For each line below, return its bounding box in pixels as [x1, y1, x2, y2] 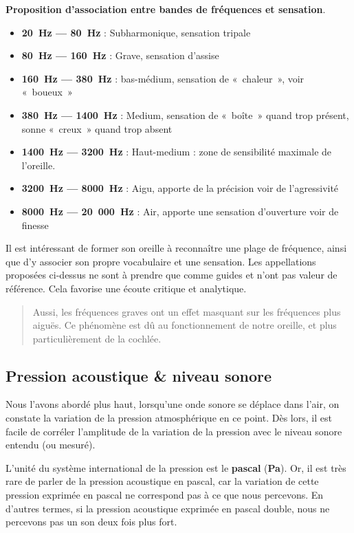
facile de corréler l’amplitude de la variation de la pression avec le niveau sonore [5, 424, 342, 438]
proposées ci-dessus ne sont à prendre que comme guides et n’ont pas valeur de [5, 268, 338, 282]
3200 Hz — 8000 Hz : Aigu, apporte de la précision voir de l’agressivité [21, 181, 339, 195]
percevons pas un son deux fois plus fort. [5, 514, 177, 529]
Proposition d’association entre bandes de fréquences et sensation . [5, 2, 326, 16]
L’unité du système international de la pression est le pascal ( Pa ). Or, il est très [5, 460, 346, 475]
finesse [21, 217, 49, 232]
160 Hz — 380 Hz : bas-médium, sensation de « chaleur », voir [21, 71, 305, 85]
